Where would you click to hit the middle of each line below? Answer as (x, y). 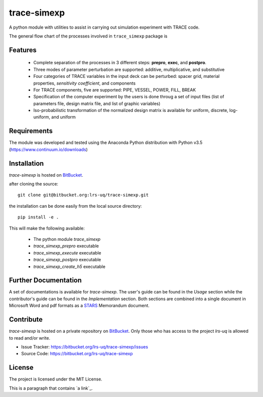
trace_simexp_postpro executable (67, 260)
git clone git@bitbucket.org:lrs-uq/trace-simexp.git (83, 195)
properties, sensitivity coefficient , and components (85, 83)
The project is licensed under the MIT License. (56, 379)
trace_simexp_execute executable (67, 253)
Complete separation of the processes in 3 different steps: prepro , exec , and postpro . (120, 63)
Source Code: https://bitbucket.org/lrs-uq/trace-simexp (77, 354)
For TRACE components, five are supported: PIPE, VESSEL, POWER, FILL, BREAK (115, 90)
